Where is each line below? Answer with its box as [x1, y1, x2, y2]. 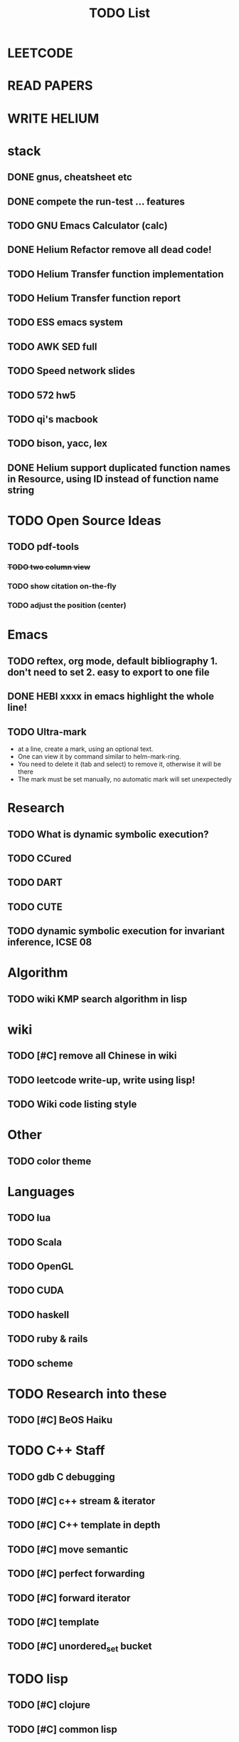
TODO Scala [7, 1236, 63, 1248]
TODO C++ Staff [7, 1443, 105, 1458]
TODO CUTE [7, 901, 63, 913]
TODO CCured [7, 852, 72, 864]
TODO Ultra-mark [7, 725, 87, 738]
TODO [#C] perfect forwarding [7, 1567, 145, 1580]
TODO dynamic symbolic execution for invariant [7, 925, 225, 938]
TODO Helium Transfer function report [7, 292, 181, 304]
